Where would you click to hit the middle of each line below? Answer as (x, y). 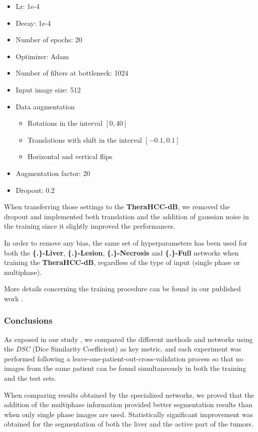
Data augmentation (45, 106)
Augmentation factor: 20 (53, 173)
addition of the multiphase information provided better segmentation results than (128, 404)
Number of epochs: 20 (49, 40)
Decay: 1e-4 (33, 23)
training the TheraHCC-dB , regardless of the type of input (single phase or (122, 262)
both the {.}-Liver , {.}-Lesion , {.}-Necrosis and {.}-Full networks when (122, 252)
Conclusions (28, 320)
